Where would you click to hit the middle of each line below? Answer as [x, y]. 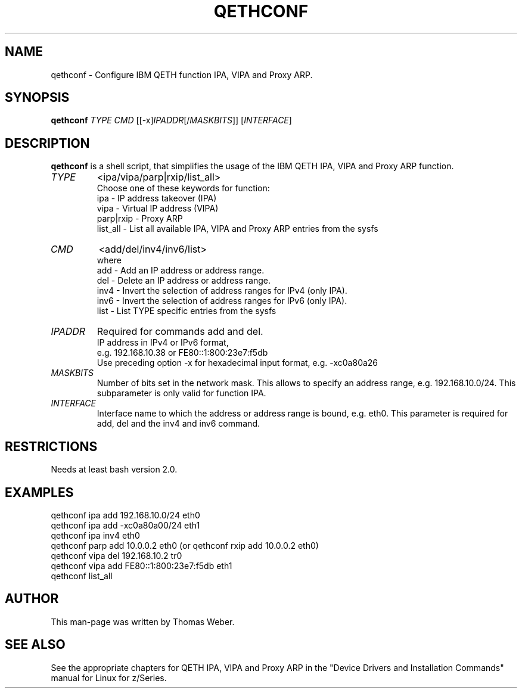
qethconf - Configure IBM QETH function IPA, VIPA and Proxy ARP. [182, 74]
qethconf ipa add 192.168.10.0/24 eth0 [125, 515]
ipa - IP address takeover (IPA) [157, 198]
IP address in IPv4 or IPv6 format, [163, 343]
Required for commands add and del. [180, 332]
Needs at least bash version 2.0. [114, 470]
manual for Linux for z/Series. [109, 678]
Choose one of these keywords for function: [183, 188]
